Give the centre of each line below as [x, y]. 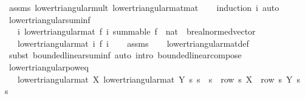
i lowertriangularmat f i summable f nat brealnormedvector [136, 31]
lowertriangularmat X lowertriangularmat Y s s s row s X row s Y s [159, 79]
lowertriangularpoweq [49, 67]
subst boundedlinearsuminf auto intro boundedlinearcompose [125, 55]
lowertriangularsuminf [50, 19]
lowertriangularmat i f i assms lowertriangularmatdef [133, 43]
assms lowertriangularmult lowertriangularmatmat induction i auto [144, 7]
